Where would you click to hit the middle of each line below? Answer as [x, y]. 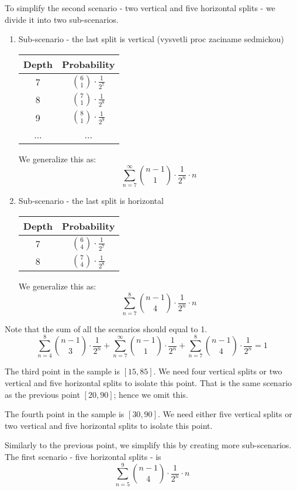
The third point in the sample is [62, 371]
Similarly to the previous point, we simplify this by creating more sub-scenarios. [148, 445]
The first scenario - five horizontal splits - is [83, 456]
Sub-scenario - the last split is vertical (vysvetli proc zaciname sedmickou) [151, 39]
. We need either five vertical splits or [225, 414]
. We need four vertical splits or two [218, 371]
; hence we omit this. [151, 394]
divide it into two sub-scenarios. [62, 19]
